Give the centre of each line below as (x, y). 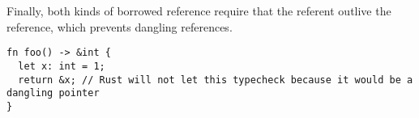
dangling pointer (53, 93)
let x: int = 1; (62, 66)
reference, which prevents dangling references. (120, 26)
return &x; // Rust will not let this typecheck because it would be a (216, 80)
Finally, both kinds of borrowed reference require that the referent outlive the (199, 11)
